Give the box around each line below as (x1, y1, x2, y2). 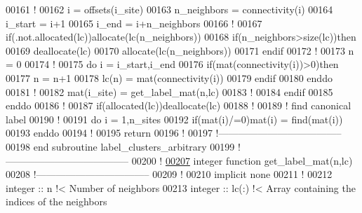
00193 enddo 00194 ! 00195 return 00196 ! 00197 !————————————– (6, 125, 342, 140)
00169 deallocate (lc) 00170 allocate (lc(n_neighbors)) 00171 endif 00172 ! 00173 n (6, 43, 354, 57)
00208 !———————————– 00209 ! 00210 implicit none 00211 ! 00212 (6, 167, 333, 181)
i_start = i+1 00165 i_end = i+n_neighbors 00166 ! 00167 (6, 15, 262, 30)
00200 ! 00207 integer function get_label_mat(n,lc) (131, 153, 353, 167)
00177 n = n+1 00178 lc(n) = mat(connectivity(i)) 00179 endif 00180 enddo (6, 70, 333, 85)
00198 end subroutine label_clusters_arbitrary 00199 (6, 139, 235, 153)
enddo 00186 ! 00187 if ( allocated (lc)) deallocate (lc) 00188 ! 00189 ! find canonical (6, 98, 351, 113)
